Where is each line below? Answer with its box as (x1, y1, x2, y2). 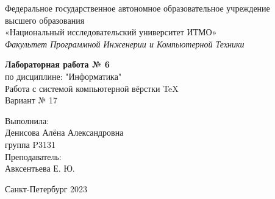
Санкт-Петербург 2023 (5, 182, 88, 195)
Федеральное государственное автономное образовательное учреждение (5, 2, 270, 14)
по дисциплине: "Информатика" (5, 69, 122, 82)
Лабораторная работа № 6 (5, 58, 110, 71)
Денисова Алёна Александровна (5, 126, 124, 139)
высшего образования (5, 13, 85, 26)
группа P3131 (5, 138, 55, 150)
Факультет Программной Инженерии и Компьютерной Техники (5, 37, 245, 50)
